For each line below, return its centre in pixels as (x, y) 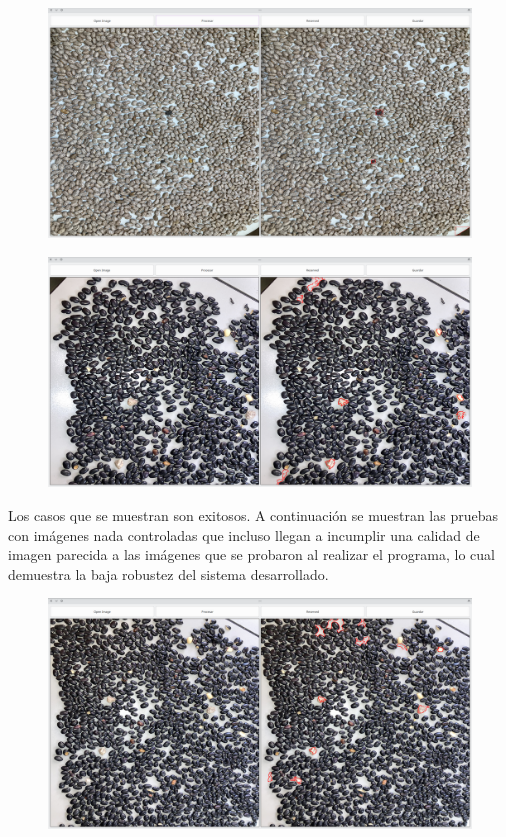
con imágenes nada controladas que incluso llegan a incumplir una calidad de (244, 534)
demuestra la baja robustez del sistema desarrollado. (168, 573)
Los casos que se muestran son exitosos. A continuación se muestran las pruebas (253, 515)
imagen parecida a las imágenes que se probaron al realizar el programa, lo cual (251, 554)
